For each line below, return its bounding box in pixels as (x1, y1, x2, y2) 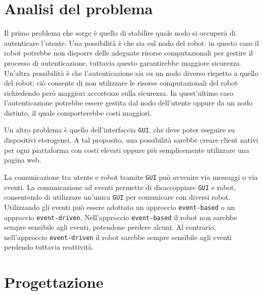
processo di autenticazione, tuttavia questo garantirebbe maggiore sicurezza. (4, 57, 242, 68)
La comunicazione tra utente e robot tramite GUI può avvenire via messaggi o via (4, 171, 258, 182)
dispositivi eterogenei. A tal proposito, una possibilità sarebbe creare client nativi (4, 135, 258, 145)
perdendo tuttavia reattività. (4, 242, 94, 252)
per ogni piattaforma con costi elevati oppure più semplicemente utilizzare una (4, 144, 249, 155)
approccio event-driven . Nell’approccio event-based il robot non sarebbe (4, 211, 237, 222)
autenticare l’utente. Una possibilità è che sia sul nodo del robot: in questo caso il (4, 37, 259, 48)
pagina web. (4, 154, 41, 165)
